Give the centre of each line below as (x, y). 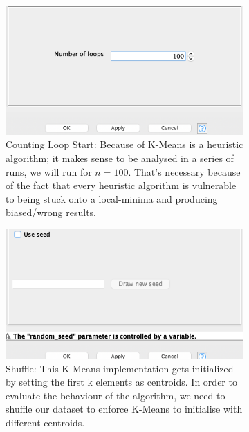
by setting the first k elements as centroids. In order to (121, 382)
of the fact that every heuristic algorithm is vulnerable (121, 185)
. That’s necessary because (184, 171)
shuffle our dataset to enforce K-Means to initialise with (124, 409)
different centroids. (45, 422)
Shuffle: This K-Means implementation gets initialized (120, 368)
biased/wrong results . (51, 212)
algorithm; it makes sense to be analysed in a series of (120, 158)
